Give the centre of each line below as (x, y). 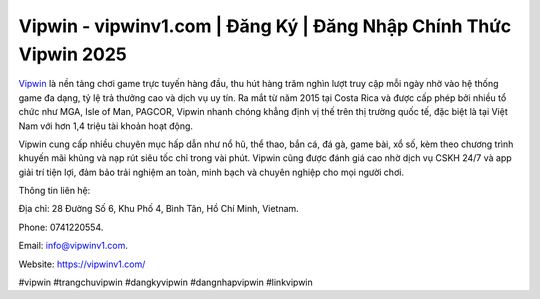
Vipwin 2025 (72, 54)
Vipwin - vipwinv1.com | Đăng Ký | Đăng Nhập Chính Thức (265, 26)
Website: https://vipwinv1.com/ (82, 264)
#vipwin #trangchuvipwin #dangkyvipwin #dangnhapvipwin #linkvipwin (166, 282)
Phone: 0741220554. (61, 227)
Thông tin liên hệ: (54, 191)
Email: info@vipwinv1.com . (73, 246)
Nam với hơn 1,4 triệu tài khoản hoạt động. (106, 126)
